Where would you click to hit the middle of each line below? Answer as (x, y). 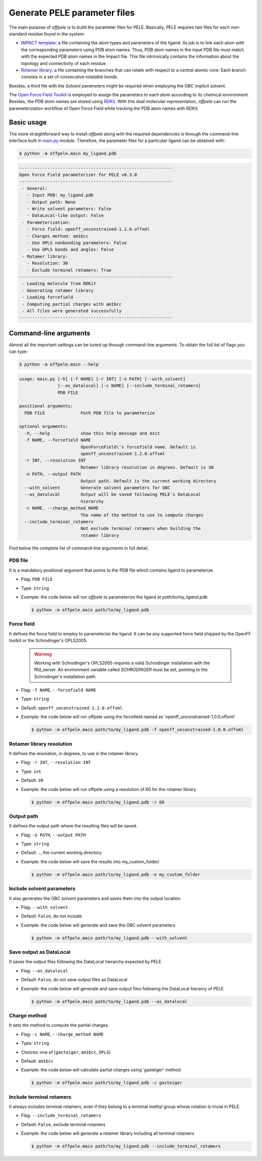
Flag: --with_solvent (45, 907)
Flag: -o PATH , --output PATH (53, 835)
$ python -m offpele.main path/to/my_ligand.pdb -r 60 (98, 802)
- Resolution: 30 (47, 263)
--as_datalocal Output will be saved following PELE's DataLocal (113, 494)
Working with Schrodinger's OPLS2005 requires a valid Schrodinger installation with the (122, 663)
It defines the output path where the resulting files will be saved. (73, 826)
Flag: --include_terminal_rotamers (61, 1115)
